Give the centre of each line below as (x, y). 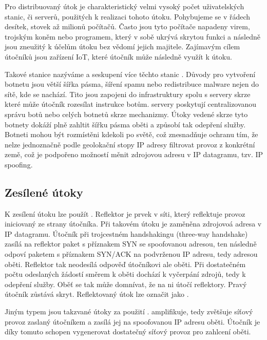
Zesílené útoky (44, 192)
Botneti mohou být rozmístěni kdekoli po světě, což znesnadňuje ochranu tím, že (131, 134)
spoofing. (19, 164)
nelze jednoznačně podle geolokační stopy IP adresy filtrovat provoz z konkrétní (130, 144)
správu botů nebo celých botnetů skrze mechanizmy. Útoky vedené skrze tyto (126, 114)
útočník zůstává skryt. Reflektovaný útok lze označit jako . (97, 294)
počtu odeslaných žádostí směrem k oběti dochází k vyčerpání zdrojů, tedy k (125, 274)
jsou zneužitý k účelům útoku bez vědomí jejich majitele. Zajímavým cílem (122, 46)
